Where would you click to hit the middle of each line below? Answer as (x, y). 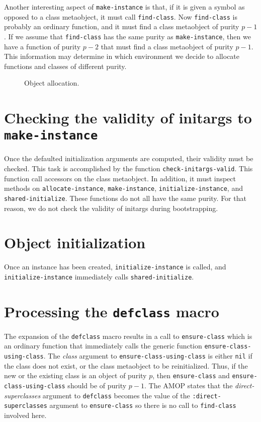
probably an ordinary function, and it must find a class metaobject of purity (122, 26)
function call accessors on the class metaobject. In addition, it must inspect (120, 178)
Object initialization (75, 242)
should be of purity (97, 385)
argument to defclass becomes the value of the (116, 395)
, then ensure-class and (191, 375)
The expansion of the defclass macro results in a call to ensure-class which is (128, 336)
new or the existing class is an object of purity (75, 375)
